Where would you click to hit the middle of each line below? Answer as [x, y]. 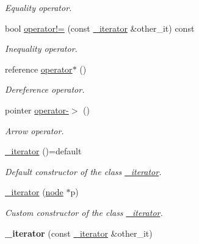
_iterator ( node [34, 192]
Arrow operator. [34, 130]
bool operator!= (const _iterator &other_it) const [100, 28]
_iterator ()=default [43, 151]
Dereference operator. [45, 89]
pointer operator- [37, 109]
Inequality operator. [41, 48]
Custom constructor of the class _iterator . [84, 212]
